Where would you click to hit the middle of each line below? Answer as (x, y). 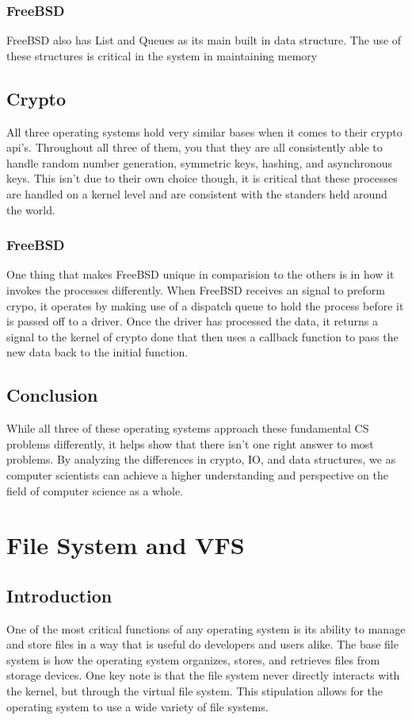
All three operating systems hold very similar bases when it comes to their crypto (204, 131)
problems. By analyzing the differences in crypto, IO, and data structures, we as (201, 459)
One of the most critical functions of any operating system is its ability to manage (206, 628)
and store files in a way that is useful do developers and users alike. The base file (202, 644)
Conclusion (52, 395)
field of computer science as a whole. (95, 490)
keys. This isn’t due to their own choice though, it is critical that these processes (202, 178)
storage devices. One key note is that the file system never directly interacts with (203, 675)
